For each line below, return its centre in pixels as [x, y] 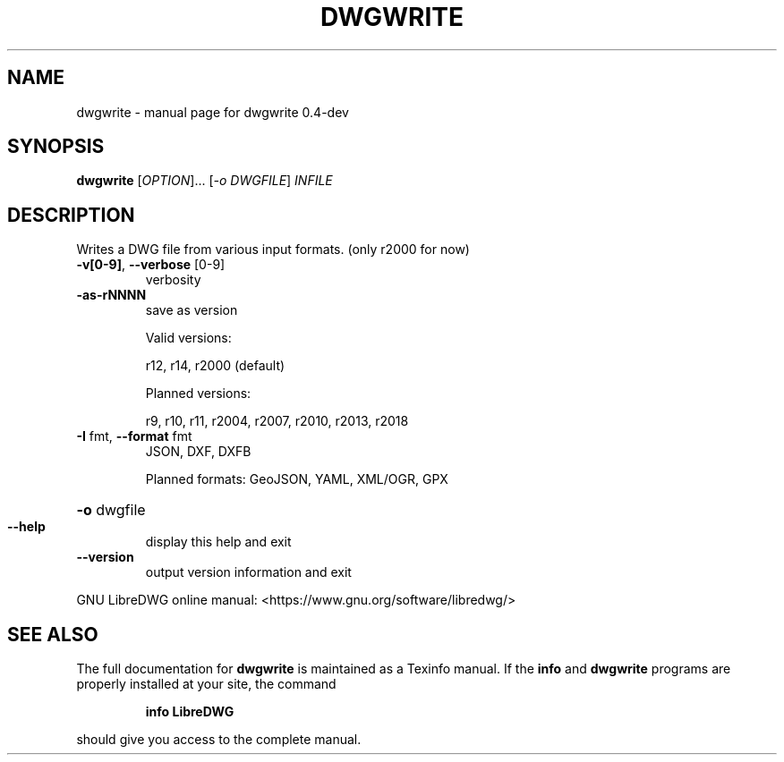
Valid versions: [188, 338]
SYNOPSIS [56, 147]
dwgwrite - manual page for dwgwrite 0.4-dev [213, 112]
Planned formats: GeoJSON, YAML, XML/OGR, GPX [297, 479]
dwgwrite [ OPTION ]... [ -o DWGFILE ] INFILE [205, 181]
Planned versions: [198, 394]
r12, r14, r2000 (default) [215, 366]
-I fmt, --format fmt [134, 436]
